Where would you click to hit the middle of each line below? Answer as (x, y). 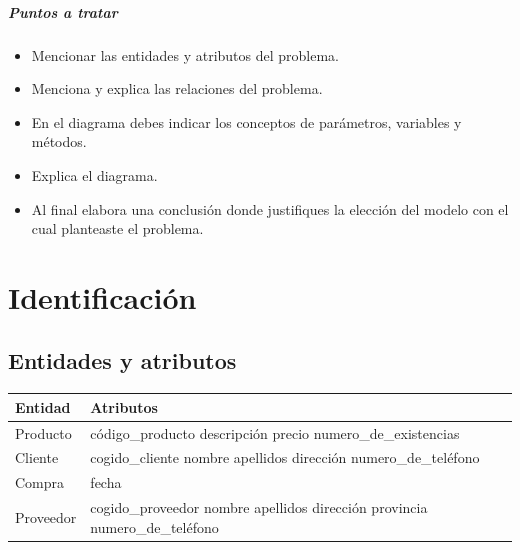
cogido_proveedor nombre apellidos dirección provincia (259, 507)
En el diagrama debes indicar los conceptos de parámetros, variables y (246, 121)
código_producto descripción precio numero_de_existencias (275, 432)
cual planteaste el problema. (117, 228)
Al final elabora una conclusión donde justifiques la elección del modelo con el (270, 208)
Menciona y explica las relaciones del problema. (177, 88)
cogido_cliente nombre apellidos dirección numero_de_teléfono (285, 457)
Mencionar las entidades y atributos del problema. (185, 54)
